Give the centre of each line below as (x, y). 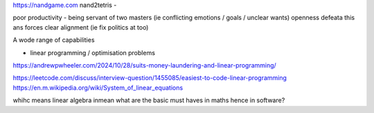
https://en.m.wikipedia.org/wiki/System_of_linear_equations (98, 88)
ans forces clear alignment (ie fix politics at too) (81, 27)
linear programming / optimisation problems (93, 52)
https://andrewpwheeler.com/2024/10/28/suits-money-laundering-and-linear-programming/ (144, 65)
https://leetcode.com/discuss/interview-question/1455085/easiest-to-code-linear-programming (150, 78)
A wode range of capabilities (54, 40)
